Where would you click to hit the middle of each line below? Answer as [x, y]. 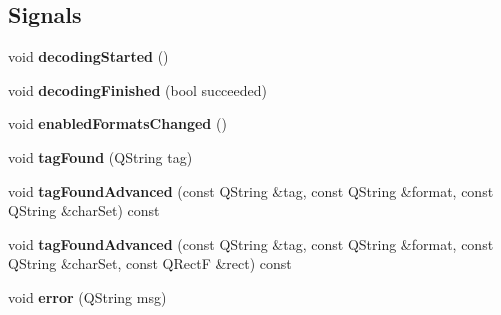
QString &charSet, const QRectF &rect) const [150, 263]
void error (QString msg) [87, 296]
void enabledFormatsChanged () [117, 123]
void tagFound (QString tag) [100, 156]
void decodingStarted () [88, 56]
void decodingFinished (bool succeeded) [137, 89]
